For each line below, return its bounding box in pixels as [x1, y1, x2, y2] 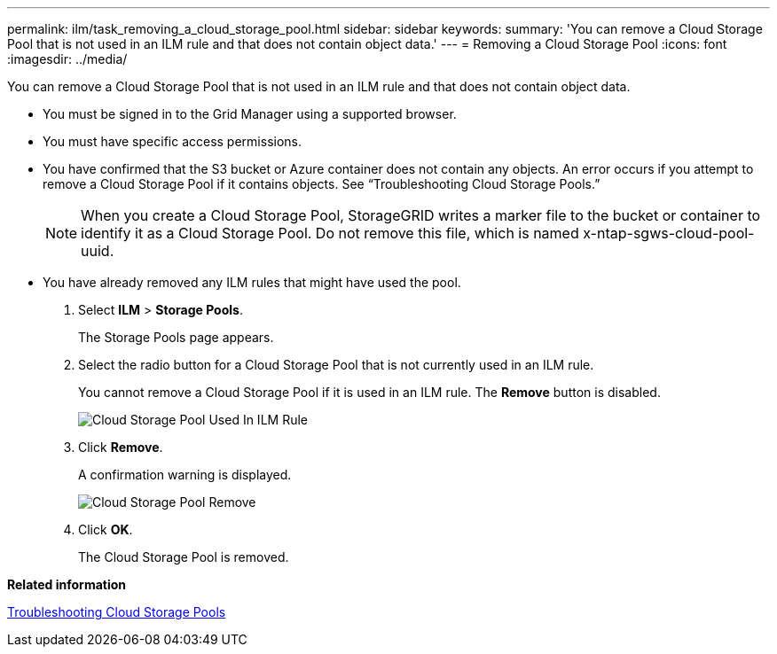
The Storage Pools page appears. [78, 330, 274, 345]
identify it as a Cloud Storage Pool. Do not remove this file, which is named [81, 224, 579, 242]
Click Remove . [78, 440, 163, 455]
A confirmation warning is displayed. [78, 467, 292, 482]
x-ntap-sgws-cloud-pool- [583, 224, 755, 242]
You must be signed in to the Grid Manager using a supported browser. [43, 106, 457, 121]
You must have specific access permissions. [43, 134, 302, 149]
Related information [7, 577, 127, 592]
